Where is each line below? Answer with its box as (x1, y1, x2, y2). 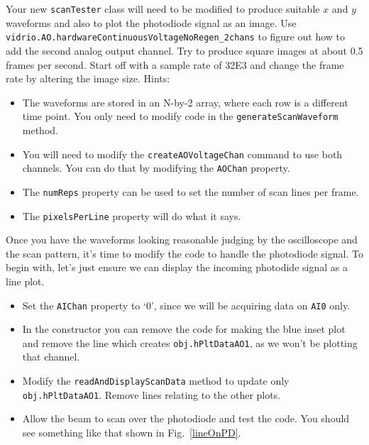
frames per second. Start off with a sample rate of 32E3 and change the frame (6, 57, 344, 72)
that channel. (22, 349, 80, 364)
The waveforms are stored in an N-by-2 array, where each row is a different (22, 94, 348, 109)
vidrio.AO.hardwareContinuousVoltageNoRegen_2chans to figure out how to (6, 29, 345, 44)
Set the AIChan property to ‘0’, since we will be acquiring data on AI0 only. (22, 297, 351, 312)
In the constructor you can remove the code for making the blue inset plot (22, 322, 346, 336)
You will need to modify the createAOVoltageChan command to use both (22, 146, 343, 161)
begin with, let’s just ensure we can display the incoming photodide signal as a (6, 260, 348, 275)
